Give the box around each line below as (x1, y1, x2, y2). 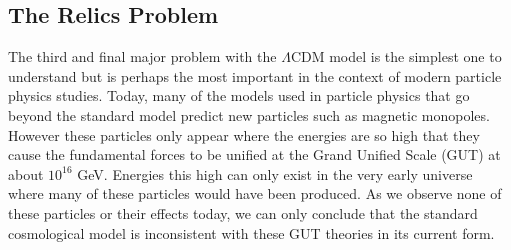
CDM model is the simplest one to (290, 46, 502, 67)
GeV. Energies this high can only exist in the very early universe (77, 163, 473, 184)
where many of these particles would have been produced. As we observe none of (8, 183, 502, 204)
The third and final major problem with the (8, 46, 277, 67)
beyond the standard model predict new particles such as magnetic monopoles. (8, 104, 490, 125)
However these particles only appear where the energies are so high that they (8, 124, 480, 145)
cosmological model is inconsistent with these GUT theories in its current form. (8, 222, 495, 243)
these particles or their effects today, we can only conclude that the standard (8, 202, 478, 223)
